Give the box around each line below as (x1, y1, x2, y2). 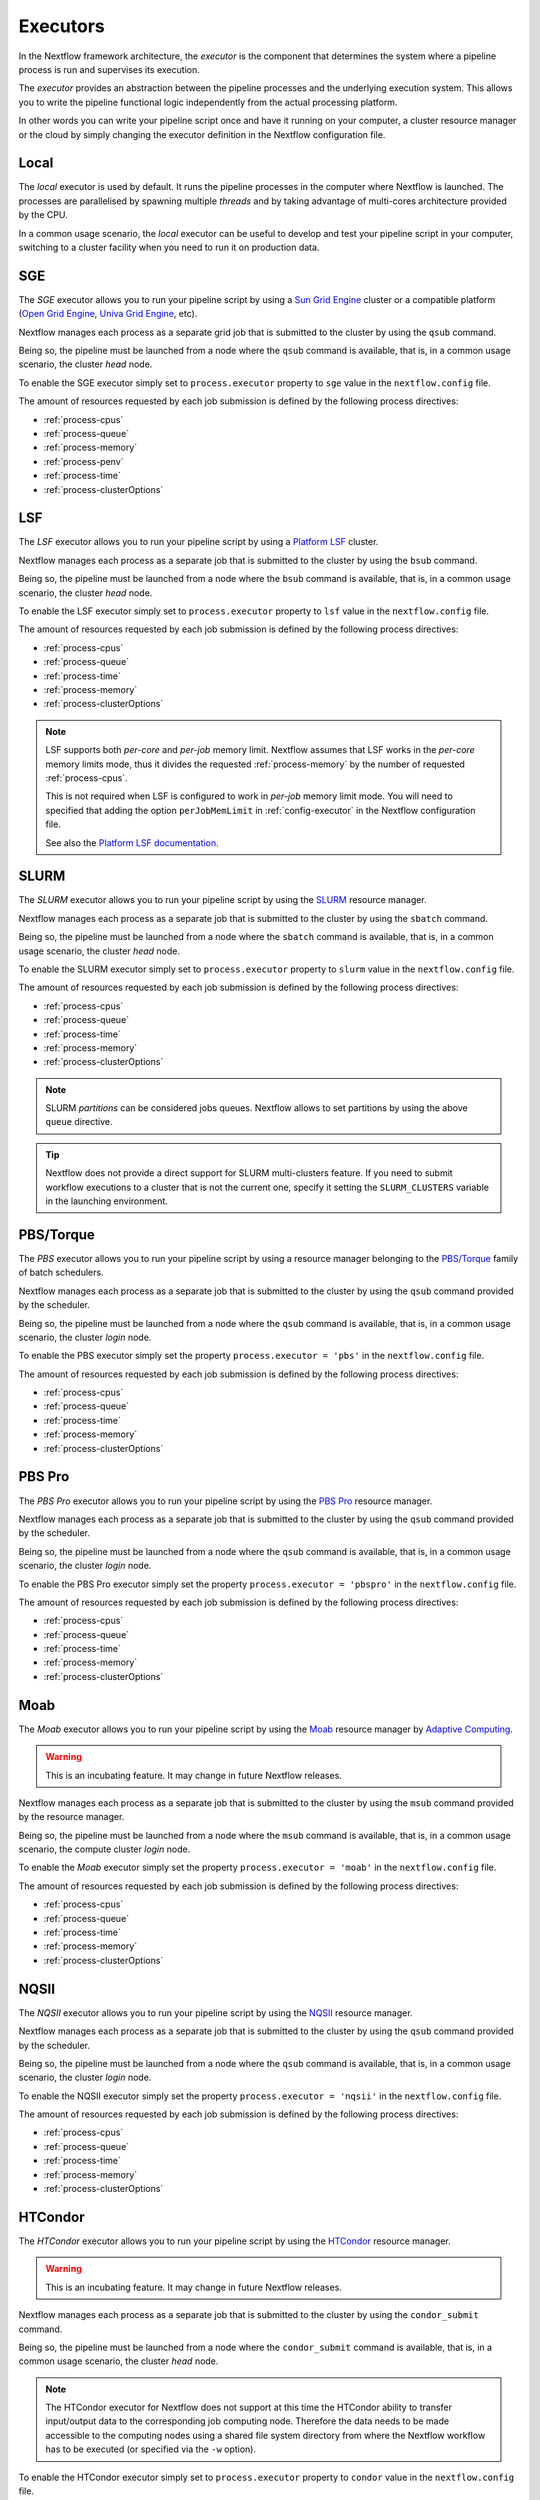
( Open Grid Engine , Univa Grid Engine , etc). (18, 308, 198, 320)
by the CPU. (18, 209, 69, 221)
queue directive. (45, 1116, 114, 1128)
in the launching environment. (45, 1195, 169, 1207)
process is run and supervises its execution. (18, 63, 200, 75)
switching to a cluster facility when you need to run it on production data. (18, 241, 320, 253)
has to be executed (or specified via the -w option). (45, 2443, 257, 2455)
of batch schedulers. (18, 1266, 104, 1279)
